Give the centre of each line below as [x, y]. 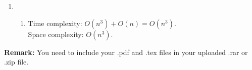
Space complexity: [56, 34]
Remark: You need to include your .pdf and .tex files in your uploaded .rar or [126, 52]
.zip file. [16, 62]
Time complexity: [55, 23]
